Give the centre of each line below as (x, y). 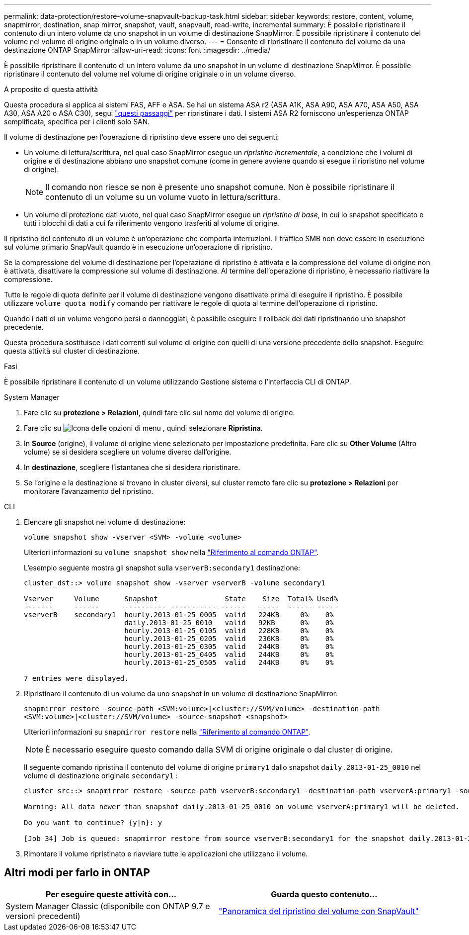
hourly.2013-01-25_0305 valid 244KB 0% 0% (229, 647)
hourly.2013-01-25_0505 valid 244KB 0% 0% (229, 662)
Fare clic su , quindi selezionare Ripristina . (143, 428)
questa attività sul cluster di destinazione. (72, 351)
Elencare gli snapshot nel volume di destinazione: (105, 522)
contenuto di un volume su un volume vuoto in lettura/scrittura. (163, 197)
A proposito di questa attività (51, 89)
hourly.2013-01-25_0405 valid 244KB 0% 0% (229, 654)
